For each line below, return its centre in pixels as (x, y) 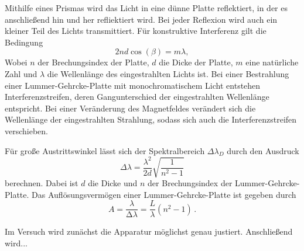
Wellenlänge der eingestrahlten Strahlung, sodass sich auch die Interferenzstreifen (151, 119)
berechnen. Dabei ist (42, 183)
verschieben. (27, 130)
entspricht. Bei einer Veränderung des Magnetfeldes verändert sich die (130, 108)
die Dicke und (113, 183)
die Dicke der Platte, (196, 62)
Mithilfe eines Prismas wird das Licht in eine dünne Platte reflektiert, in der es (146, 8)
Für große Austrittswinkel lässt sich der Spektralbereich (105, 150)
